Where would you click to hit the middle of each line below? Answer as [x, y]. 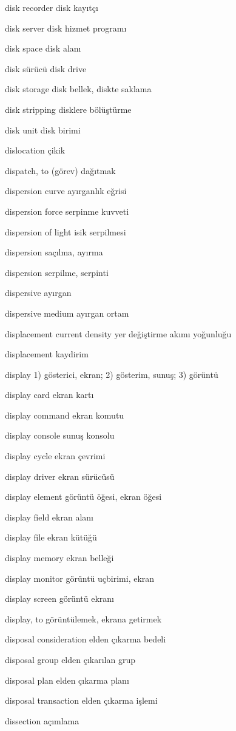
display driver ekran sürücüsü [60, 476]
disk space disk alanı [43, 48]
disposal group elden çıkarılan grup [70, 659]
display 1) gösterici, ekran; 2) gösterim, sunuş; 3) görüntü [112, 374]
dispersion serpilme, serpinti [57, 272]
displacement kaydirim [47, 354]
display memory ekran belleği [59, 558]
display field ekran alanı [49, 517]
